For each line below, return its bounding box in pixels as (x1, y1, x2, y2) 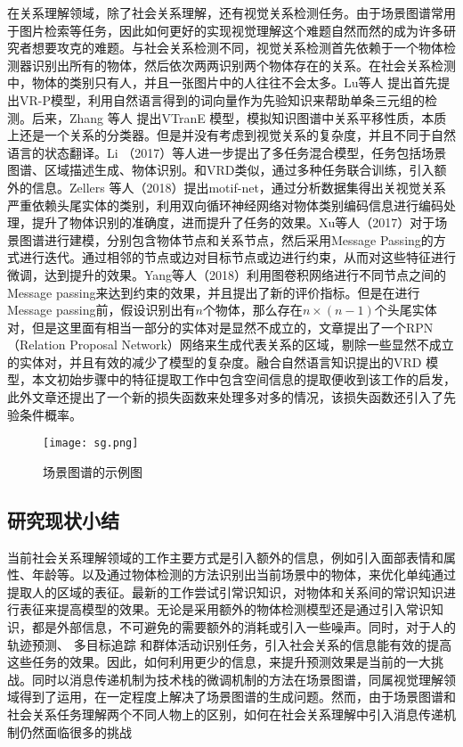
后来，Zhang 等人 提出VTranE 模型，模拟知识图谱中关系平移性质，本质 (31, 108, 447, 127)
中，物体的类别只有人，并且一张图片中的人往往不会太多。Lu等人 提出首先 (7, 73, 438, 92)
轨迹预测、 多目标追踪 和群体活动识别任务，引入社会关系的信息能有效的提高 (7, 635, 452, 653)
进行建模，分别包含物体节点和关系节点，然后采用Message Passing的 (44, 230, 434, 249)
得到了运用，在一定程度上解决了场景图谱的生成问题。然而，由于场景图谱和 (19, 687, 456, 706)
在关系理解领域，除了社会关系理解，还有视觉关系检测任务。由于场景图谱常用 (7, 4, 456, 21)
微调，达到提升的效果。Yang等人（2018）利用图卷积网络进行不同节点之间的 (7, 265, 447, 283)
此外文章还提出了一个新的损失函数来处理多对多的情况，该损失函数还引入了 (7, 388, 443, 406)
